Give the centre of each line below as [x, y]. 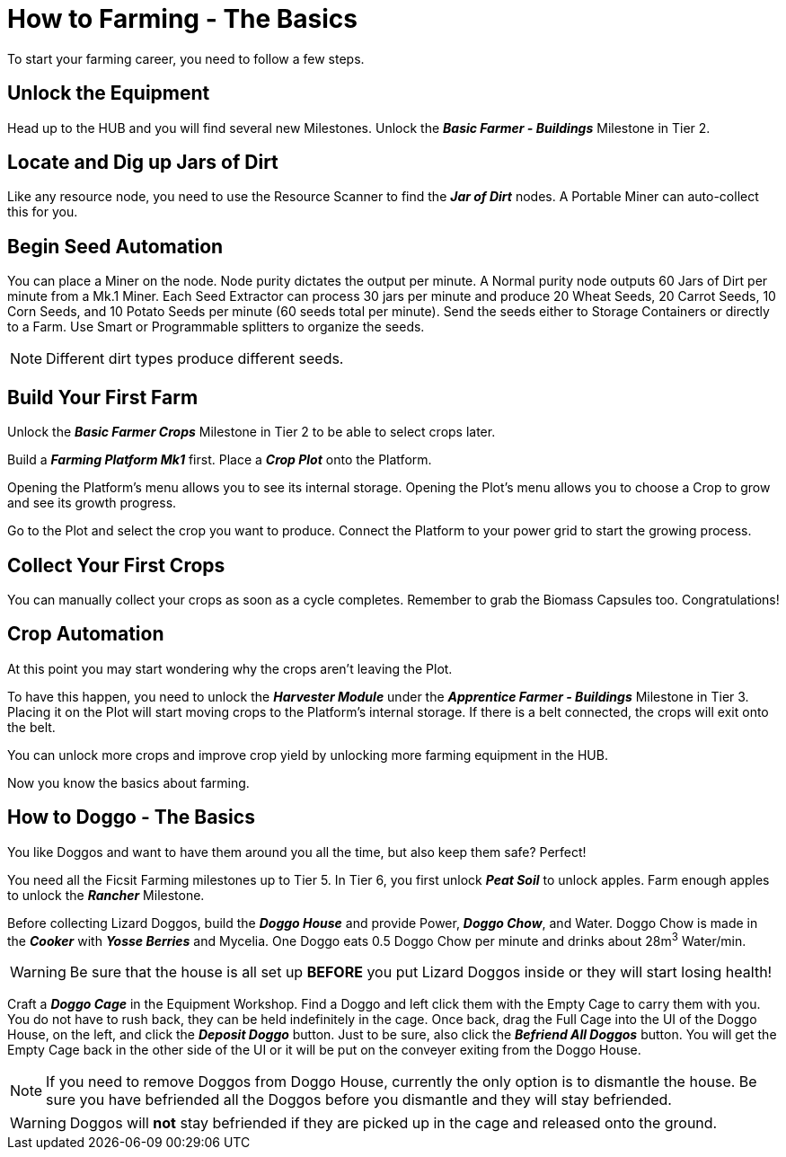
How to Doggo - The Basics [131, 817]
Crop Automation [86, 634]
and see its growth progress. [92, 503]
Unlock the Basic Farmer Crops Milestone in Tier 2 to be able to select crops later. [252, 432]
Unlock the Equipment [109, 93]
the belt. [31, 727]
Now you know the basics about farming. [128, 782]
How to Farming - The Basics [183, 19]
